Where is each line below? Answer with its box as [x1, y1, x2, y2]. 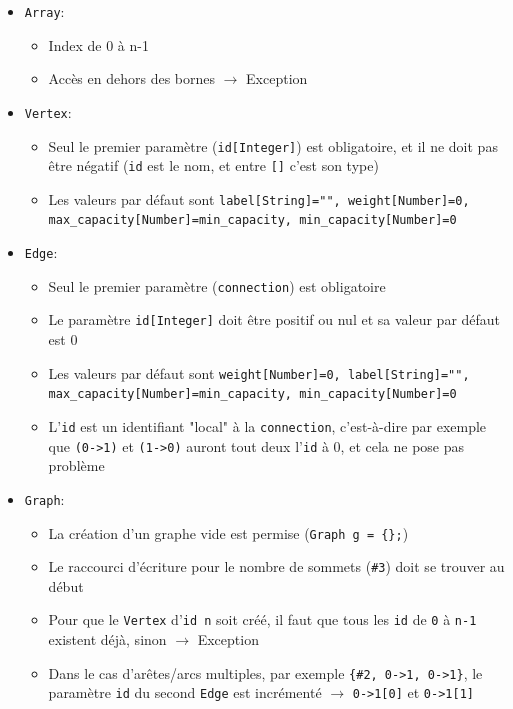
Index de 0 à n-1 [48, 34, 149, 55]
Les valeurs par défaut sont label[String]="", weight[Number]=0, [48, 188, 470, 209]
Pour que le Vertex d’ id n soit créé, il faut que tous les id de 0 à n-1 [48, 609, 477, 630]
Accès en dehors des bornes [48, 68, 215, 89]
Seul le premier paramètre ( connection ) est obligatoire [48, 275, 386, 296]
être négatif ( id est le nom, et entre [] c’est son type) [48, 155, 379, 176]
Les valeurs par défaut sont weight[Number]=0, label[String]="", [48, 362, 470, 383]
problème [48, 455, 105, 476]
